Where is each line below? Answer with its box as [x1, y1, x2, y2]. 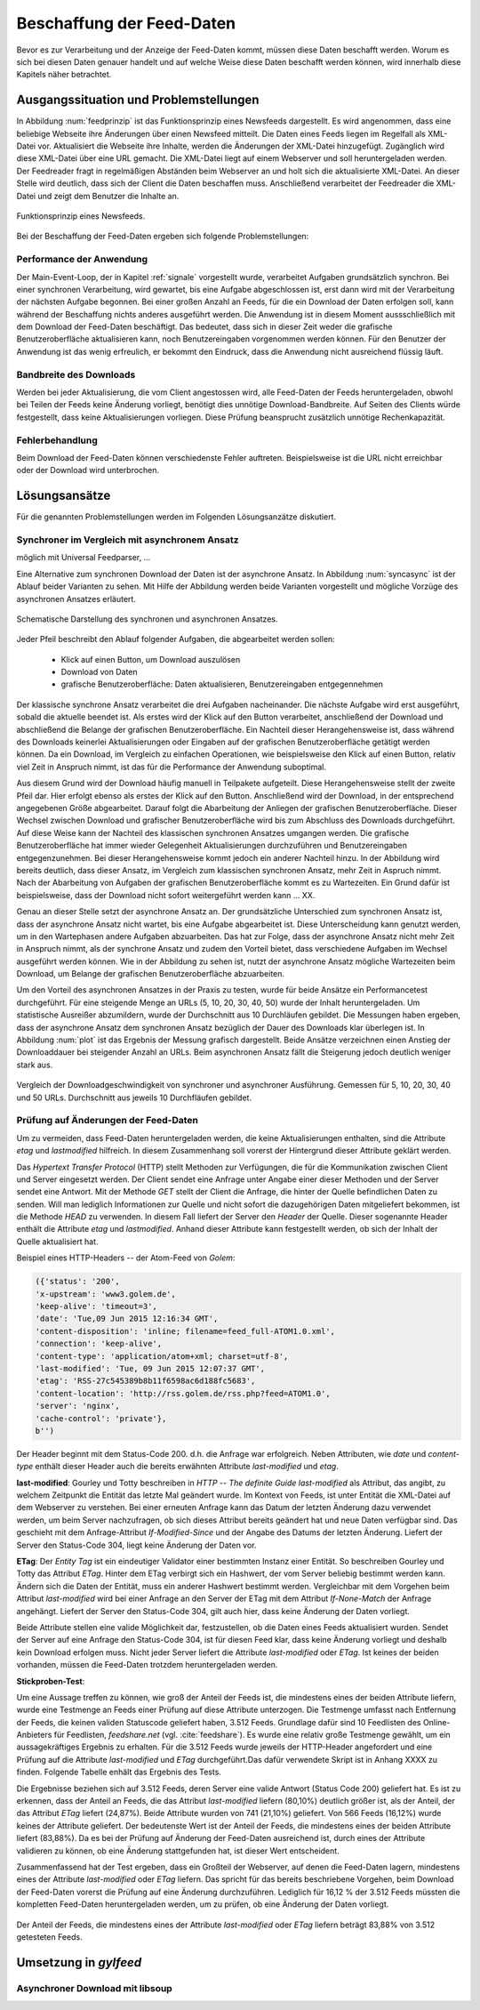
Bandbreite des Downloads [16, 368, 136, 381]
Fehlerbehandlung [16, 434, 98, 446]
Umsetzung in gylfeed [16, 1955, 142, 1970]
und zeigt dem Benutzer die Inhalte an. [36, 190, 180, 201]
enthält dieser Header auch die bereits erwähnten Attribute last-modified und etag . [35, 1461, 340, 1472]
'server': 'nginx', [35, 1401, 120, 1411]
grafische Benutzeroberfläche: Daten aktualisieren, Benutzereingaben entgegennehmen [60, 679, 384, 689]
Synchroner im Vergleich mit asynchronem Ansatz [16, 534, 239, 546]
